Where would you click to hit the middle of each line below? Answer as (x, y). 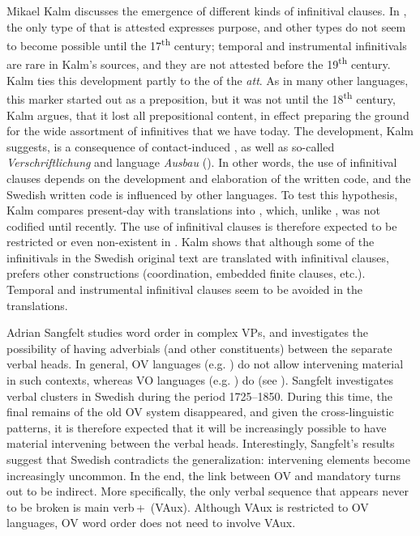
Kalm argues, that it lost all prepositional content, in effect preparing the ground (208, 115)
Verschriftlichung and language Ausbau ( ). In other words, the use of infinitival (202, 162)
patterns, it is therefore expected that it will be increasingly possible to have (197, 427)
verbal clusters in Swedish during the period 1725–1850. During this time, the (199, 396)
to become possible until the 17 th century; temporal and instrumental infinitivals (207, 44)
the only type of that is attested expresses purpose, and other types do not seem (206, 26)
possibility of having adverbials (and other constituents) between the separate (199, 348)
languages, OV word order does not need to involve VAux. (151, 523)
